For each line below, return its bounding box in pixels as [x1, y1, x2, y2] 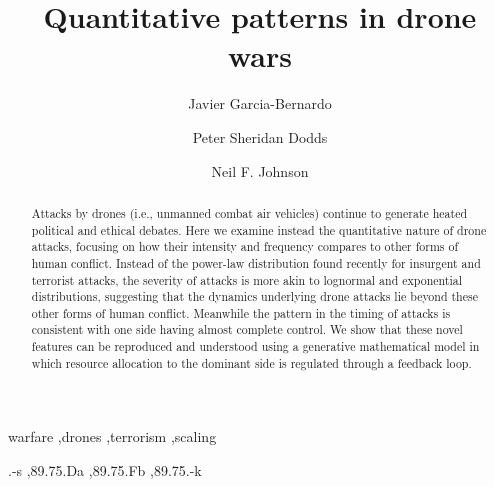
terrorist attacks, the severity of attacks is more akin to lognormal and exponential [31, 271, 463, 288]
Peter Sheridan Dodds [192, 126, 328, 147]
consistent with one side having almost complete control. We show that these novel [31, 321, 463, 338]
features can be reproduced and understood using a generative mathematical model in [31, 338, 480, 355]
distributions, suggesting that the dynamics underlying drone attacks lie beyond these [31, 288, 478, 305]
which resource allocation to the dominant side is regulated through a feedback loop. [31, 354, 472, 371]
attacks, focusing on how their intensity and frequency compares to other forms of [31, 238, 459, 255]
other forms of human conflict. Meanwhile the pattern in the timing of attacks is [31, 304, 451, 321]
